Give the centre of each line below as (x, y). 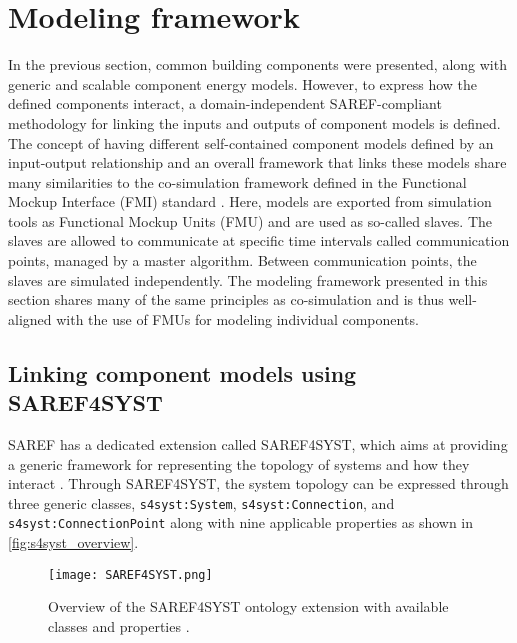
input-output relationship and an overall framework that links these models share (257, 162)
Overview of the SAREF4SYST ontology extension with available (248, 606)
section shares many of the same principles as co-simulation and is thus (226, 299)
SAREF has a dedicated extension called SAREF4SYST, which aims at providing (258, 444)
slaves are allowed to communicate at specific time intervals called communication (259, 240)
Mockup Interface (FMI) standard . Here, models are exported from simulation (250, 201)
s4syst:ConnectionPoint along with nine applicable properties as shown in (241, 522)
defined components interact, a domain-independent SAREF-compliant (225, 103)
